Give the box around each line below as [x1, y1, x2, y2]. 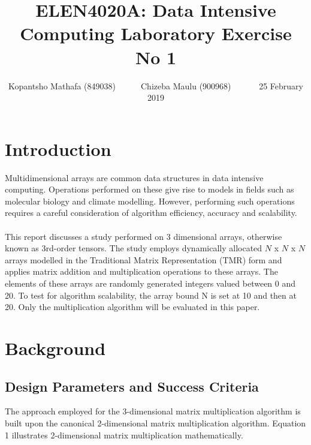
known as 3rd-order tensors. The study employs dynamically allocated [5, 242, 262, 254]
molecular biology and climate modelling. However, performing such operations [5, 194, 295, 207]
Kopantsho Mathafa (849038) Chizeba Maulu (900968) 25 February [8, 79, 303, 92]
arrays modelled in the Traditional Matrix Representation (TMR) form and [5, 253, 282, 266]
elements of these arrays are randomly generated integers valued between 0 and [5, 276, 296, 289]
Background [5, 335, 106, 360]
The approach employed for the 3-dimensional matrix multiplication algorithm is [5, 405, 301, 417]
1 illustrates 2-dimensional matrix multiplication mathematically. [5, 428, 243, 441]
